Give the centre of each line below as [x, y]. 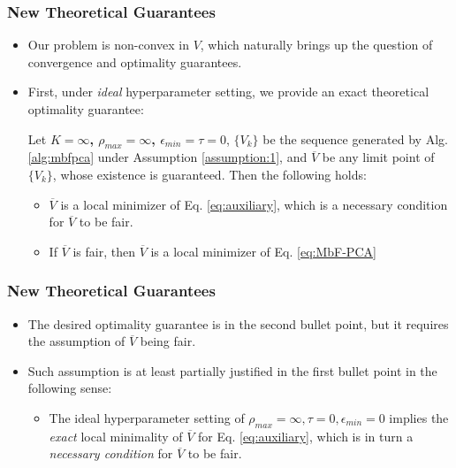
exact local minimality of [116, 436]
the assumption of [76, 341]
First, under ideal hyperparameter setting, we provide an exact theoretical [228, 92]
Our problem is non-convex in [108, 45]
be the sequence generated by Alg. [355, 138]
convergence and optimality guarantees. [135, 61]
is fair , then [104, 251]
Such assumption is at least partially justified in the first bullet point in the [232, 370]
